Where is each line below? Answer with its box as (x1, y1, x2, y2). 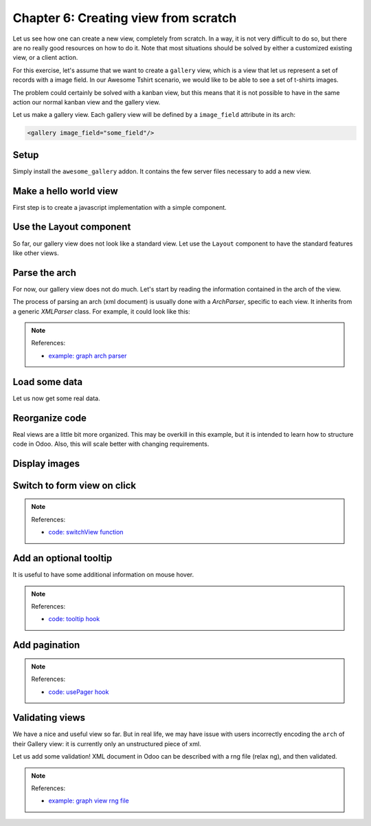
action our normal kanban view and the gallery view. (12, 98, 161, 106)
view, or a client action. (12, 54, 78, 62)
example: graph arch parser (48, 351, 127, 360)
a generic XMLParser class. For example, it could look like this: (12, 307, 190, 316)
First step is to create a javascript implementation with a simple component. (12, 203, 227, 211)
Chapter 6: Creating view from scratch (12, 10, 237, 25)
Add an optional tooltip (12, 552, 113, 564)
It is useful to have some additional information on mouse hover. (12, 571, 194, 579)
